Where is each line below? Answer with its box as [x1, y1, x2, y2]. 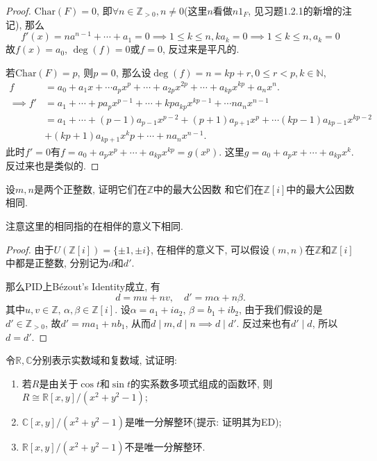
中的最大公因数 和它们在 [153, 181, 264, 196]
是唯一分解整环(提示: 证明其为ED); [124, 414, 282, 429]
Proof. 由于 [6, 242, 54, 256]
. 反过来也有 [236, 315, 292, 330]
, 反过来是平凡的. [162, 42, 240, 56]
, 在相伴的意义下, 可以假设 [150, 242, 270, 256]
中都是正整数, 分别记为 [6, 255, 109, 270]
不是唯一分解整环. [124, 439, 206, 454]
